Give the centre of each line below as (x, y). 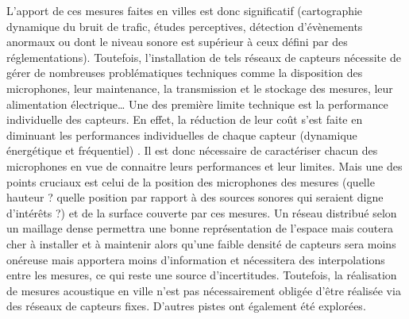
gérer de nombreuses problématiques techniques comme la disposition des (185, 73)
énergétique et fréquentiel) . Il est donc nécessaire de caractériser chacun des (192, 150)
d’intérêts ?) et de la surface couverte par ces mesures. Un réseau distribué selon (202, 212)
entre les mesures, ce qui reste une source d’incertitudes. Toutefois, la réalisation (202, 275)
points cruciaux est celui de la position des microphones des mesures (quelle (191, 181)
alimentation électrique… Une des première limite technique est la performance (197, 104)
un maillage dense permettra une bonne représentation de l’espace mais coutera (200, 228)
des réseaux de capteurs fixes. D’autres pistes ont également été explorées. (186, 306)
